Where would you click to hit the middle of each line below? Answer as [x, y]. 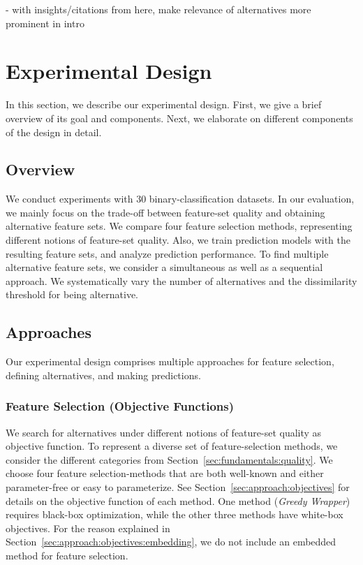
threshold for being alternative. [72, 294]
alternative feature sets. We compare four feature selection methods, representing [179, 226]
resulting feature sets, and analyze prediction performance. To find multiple [167, 253]
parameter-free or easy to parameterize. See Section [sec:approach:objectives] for [178, 487]
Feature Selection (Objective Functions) [120, 406]
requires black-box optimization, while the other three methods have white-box [175, 514]
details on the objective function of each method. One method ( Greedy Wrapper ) [178, 500]
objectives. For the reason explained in [88, 528]
